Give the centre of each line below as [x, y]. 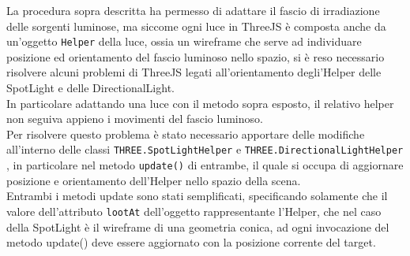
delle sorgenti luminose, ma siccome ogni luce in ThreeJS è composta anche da [196, 26]
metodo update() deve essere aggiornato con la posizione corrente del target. [191, 242]
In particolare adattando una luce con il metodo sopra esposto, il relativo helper [200, 103]
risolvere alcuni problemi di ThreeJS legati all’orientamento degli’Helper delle [194, 72]
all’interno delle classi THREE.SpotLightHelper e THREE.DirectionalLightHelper [205, 149]
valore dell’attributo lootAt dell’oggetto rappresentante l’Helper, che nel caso [194, 211]
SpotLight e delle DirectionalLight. [90, 88]
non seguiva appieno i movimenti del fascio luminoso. [135, 119]
